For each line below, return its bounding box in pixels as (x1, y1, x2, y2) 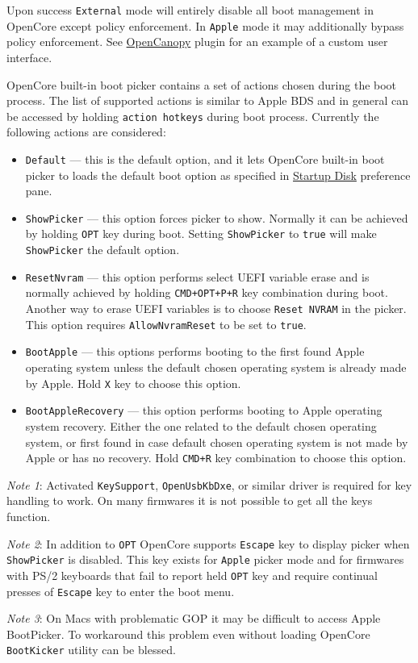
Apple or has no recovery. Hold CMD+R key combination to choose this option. (25, 449, 407, 466)
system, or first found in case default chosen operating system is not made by (25, 433, 408, 450)
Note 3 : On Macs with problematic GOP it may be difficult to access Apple (6, 610, 381, 627)
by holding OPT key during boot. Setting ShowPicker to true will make (25, 225, 377, 242)
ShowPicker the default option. (25, 241, 180, 258)
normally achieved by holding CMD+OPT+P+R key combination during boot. (25, 284, 388, 301)
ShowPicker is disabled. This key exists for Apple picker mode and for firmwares (6, 551, 404, 568)
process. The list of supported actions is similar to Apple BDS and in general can (6, 92, 409, 109)
